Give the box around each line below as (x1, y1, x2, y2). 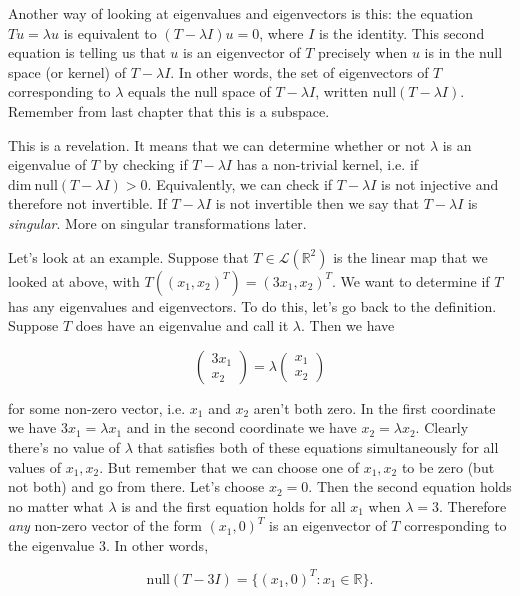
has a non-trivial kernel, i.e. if (236, 154, 419, 175)
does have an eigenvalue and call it (75, 315, 289, 336)
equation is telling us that (8, 42, 166, 63)
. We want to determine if (332, 270, 490, 291)
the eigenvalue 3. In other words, (8, 534, 209, 555)
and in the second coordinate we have (126, 417, 357, 438)
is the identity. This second (319, 22, 485, 43)
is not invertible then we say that (215, 193, 419, 214)
